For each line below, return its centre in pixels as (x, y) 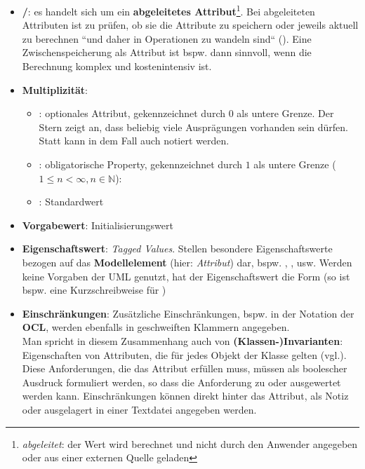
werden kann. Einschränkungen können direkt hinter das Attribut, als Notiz (185, 396)
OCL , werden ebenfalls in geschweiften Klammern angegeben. (156, 327)
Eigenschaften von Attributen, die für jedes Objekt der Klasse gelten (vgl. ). (184, 354)
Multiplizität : (55, 89)
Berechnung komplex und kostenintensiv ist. (117, 66)
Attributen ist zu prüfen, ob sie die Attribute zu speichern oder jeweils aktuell (190, 25)
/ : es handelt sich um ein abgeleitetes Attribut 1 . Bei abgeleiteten (168, 10)
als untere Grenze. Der (285, 113)
